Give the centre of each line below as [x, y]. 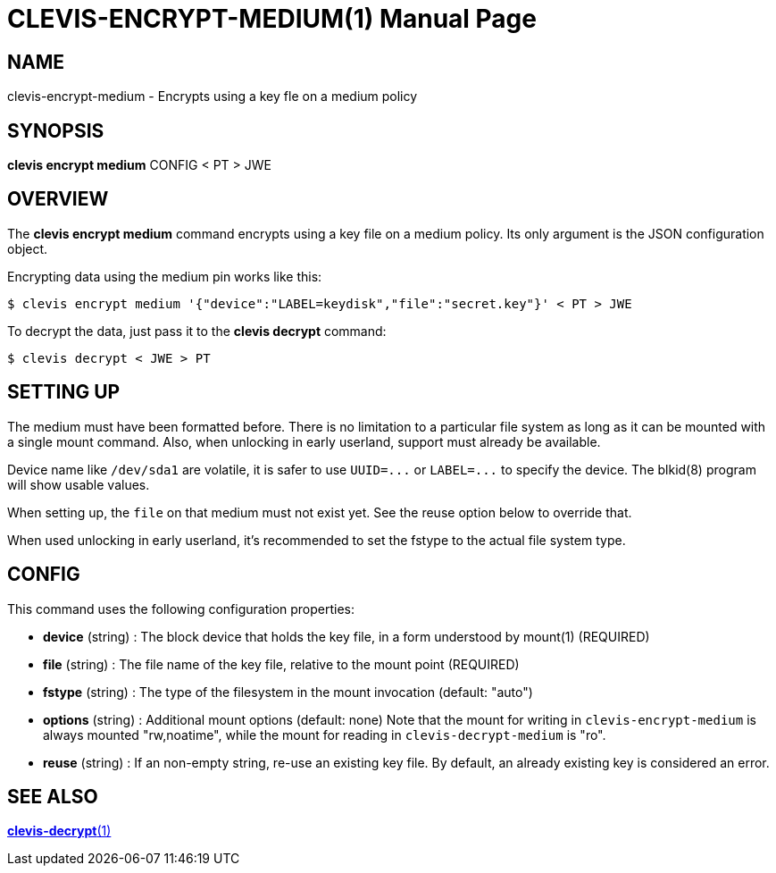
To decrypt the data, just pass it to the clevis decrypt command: [197, 331]
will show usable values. [79, 484]
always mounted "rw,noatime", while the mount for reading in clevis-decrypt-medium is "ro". [325, 734]
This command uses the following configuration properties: [181, 609]
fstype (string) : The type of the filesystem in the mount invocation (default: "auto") [288, 692]
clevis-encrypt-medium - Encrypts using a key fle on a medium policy [213, 97]
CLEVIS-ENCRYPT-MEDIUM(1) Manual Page [272, 19]
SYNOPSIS [56, 130]
